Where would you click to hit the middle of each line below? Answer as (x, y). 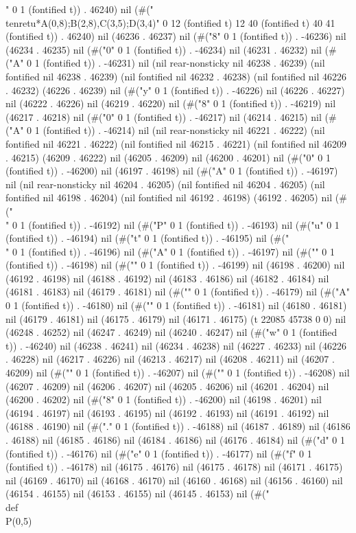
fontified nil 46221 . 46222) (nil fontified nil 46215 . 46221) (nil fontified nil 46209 (176, 143)
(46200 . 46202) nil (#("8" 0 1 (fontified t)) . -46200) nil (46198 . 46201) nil (164, 399)
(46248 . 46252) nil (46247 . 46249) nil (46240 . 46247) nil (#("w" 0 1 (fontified (171, 332)
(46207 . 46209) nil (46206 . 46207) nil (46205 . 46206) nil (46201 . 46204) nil (167, 386)
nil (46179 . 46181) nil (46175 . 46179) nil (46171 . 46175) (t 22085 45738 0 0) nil (176, 318)
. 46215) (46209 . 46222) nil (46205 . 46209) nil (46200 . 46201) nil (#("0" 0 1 (168, 157)
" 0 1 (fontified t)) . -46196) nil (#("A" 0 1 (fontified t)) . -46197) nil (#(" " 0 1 (170, 251)
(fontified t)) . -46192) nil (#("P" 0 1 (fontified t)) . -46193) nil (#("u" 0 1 (184, 224)
